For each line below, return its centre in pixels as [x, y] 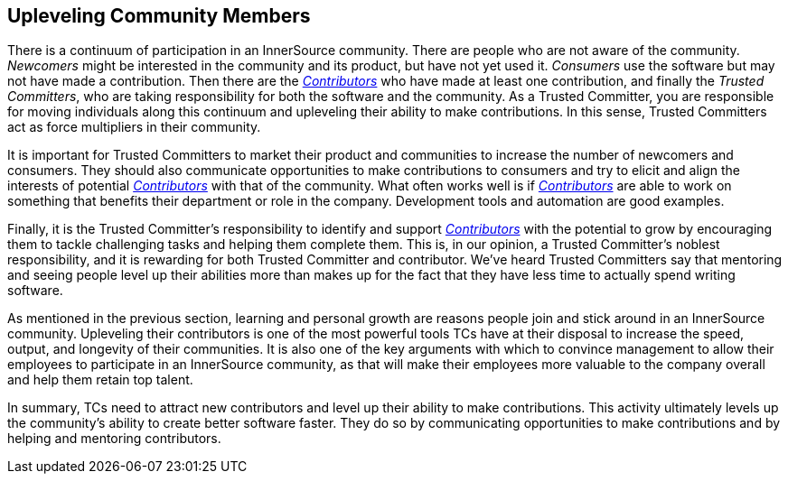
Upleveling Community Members [159, 16]
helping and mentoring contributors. [114, 439]
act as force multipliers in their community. [134, 127]
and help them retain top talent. [100, 380]
